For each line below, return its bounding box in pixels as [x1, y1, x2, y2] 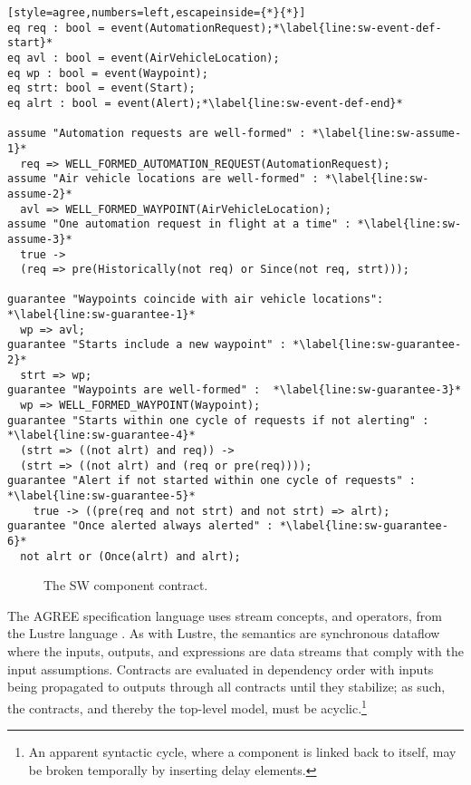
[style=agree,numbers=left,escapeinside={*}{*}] [7, 6, 306, 19]
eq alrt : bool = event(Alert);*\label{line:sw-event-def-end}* [7, 96, 403, 110]
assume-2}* [7, 187, 72, 200]
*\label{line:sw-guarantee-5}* [7, 489, 196, 502]
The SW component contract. [43, 576, 208, 595]
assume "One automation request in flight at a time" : [7, 218, 351, 231]
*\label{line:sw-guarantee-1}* [7, 308, 196, 322]
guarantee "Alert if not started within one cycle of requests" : [7, 474, 417, 488]
